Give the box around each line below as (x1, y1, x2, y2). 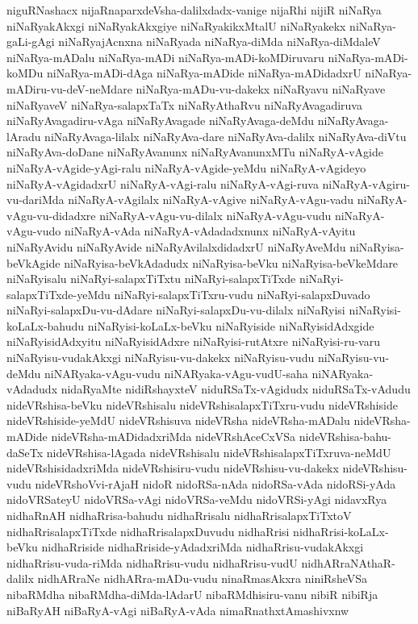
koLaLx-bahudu (6, 317, 85, 334)
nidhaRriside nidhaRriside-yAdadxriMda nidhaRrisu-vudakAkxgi (41, 539, 364, 555)
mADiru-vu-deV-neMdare (6, 80, 132, 97)
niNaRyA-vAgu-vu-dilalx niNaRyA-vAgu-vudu (99, 206, 332, 223)
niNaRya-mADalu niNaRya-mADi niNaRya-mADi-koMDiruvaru (6, 48, 324, 65)
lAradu (6, 127, 41, 144)
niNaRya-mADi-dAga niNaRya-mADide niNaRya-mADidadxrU (46, 64, 362, 81)
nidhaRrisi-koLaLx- (293, 522, 389, 539)
